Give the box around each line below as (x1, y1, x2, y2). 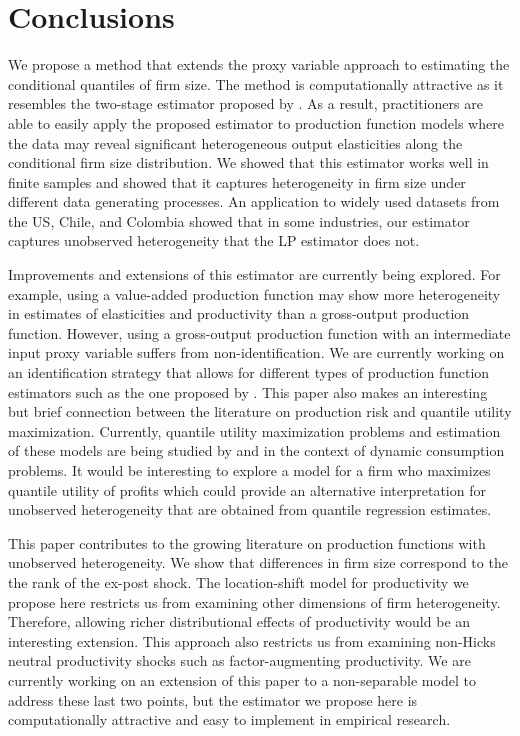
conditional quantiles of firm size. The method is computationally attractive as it (8, 73, 504, 94)
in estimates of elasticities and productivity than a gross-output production (8, 303, 470, 324)
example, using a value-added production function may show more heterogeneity (8, 283, 501, 304)
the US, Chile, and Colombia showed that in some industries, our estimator (8, 210, 470, 231)
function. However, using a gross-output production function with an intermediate (8, 322, 511, 343)
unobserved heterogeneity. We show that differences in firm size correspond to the (8, 552, 508, 573)
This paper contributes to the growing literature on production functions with (8, 532, 486, 553)
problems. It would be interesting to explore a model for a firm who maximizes (8, 460, 491, 480)
